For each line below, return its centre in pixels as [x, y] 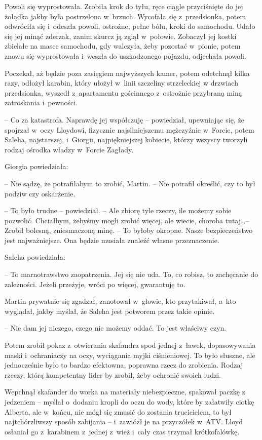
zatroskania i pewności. [41, 103]
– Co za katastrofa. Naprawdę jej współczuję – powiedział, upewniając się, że [124, 119]
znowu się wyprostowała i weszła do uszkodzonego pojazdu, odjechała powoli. [125, 55]
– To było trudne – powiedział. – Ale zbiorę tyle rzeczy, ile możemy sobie [118, 210]
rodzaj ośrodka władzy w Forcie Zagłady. [69, 149]
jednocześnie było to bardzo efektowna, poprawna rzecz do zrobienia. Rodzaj [124, 365]
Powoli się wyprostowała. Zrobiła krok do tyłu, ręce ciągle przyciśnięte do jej [124, 6]
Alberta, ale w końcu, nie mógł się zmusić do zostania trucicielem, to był [118, 411]
